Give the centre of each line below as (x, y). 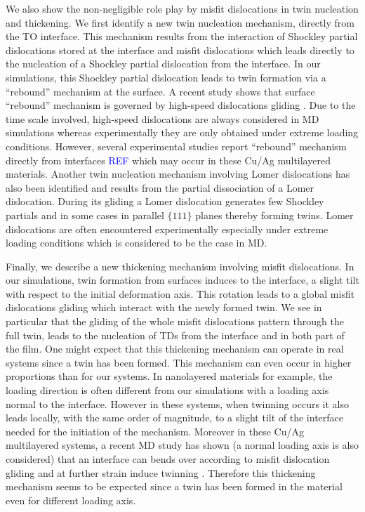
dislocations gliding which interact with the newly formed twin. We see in (164, 307)
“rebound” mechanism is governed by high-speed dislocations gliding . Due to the (181, 105)
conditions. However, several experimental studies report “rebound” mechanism (176, 146)
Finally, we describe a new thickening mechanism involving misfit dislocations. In (180, 266)
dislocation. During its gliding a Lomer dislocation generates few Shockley (165, 201)
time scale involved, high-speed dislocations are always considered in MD (162, 118)
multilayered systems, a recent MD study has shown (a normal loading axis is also (182, 445)
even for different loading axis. (71, 500)
